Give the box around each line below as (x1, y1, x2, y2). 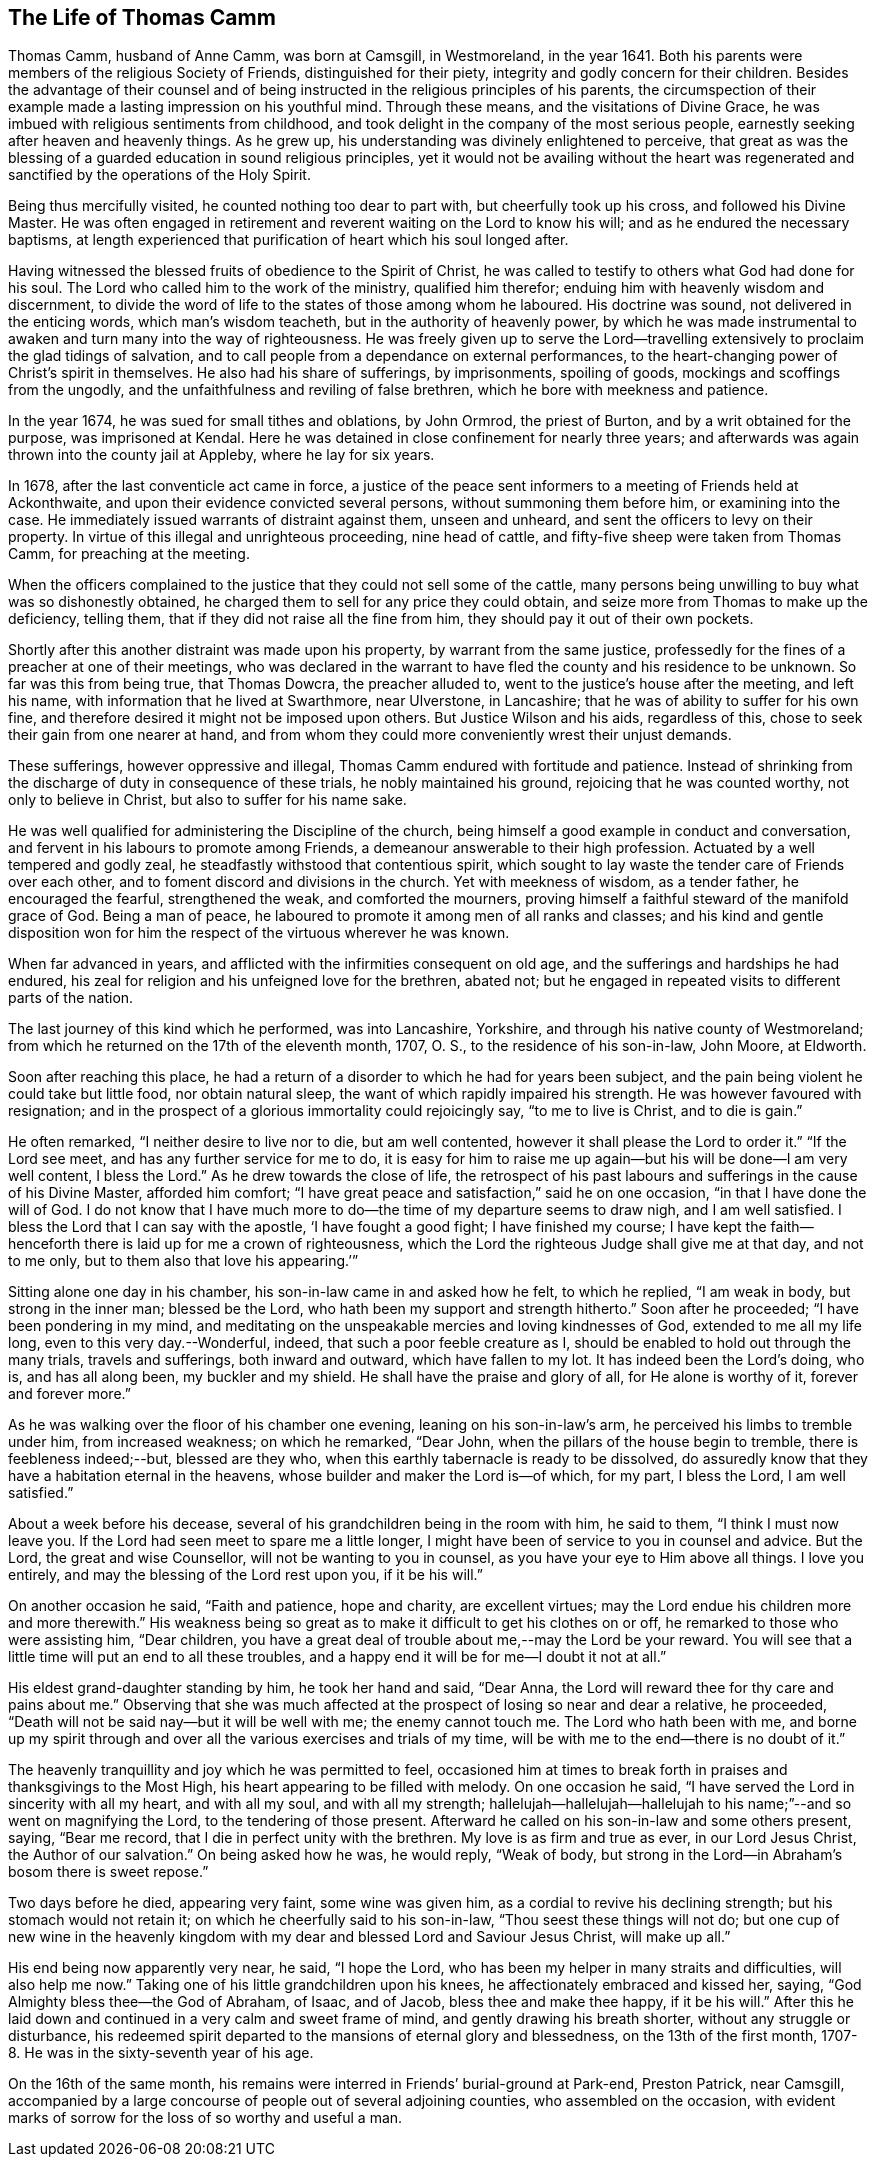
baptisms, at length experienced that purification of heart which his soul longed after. (8, 231, 569, 249)
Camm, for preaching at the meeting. (8, 545, 250, 563)
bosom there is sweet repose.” (8, 1863, 209, 1881)
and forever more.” (8, 1385, 131, 1403)
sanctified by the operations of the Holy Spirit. (8, 166, 311, 184)
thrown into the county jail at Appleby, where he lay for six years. (8, 446, 435, 464)
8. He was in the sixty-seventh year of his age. (8, 2044, 314, 2062)
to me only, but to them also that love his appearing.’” (8, 1252, 359, 1270)
